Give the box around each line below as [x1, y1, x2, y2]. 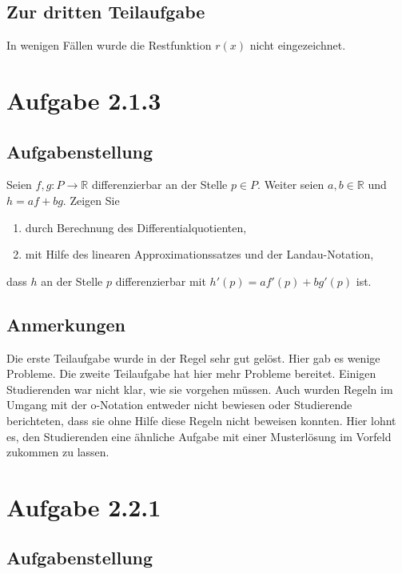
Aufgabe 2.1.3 [6, 83, 161, 116]
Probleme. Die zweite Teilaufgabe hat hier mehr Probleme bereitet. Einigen [6, 365, 376, 382]
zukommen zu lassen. [6, 444, 109, 460]
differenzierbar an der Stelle [91, 176, 228, 193]
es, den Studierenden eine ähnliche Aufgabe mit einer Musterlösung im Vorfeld [6, 427, 392, 444]
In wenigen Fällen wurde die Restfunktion [6, 37, 212, 54]
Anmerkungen [6, 311, 125, 336]
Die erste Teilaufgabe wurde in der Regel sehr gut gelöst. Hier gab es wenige [6, 349, 380, 366]
